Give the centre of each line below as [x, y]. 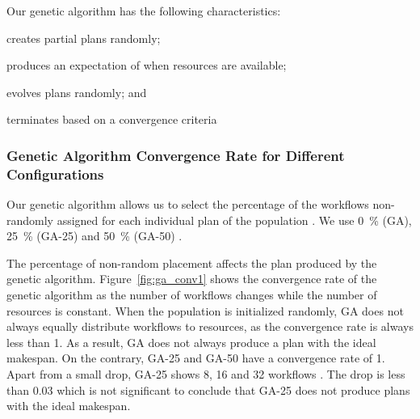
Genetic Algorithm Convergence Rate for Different [176, 155]
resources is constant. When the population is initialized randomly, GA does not [205, 310]
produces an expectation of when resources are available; [147, 65]
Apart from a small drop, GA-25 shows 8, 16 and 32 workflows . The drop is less [206, 374]
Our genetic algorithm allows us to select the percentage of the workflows [188, 204]
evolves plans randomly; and [77, 92]
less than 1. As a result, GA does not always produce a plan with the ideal [191, 342]
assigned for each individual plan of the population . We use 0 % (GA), [234, 220]
